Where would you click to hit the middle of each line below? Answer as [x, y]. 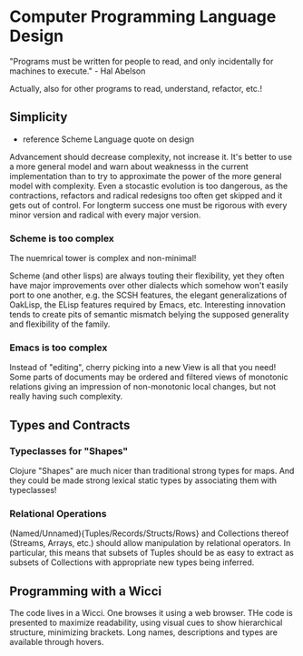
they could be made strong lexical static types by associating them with [143, 480]
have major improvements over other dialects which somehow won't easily [149, 286]
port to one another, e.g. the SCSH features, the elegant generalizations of [148, 295]
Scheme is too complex [62, 238]
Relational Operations [58, 513]
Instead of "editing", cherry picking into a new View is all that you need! [143, 368]
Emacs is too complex [59, 348]
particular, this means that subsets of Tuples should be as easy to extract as [152, 553]
